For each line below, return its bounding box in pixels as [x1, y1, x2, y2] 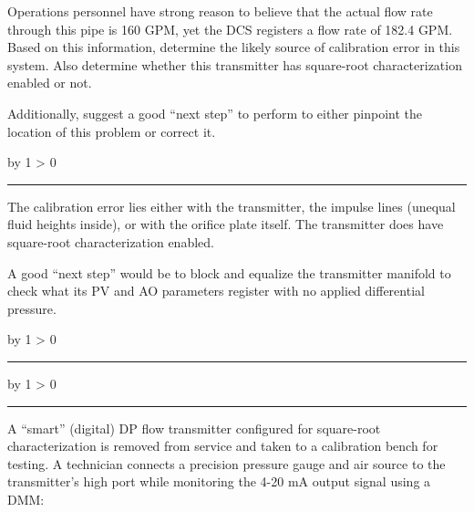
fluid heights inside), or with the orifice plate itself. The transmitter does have [7, 214, 444, 234]
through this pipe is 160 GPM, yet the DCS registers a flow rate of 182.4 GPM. [7, 19, 453, 38]
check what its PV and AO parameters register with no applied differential [7, 281, 425, 300]
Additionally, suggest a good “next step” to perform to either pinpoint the [7, 103, 422, 122]
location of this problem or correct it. [7, 121, 216, 141]
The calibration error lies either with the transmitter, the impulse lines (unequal [7, 196, 456, 215]
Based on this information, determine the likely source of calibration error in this [7, 37, 460, 57]
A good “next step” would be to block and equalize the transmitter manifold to [7, 263, 451, 282]
